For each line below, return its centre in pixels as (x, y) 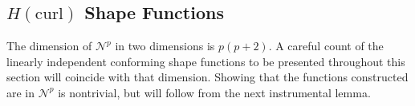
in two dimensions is (165, 46)
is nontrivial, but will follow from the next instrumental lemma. (214, 92)
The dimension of (49, 46)
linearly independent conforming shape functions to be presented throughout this (206, 61)
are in (21, 92)
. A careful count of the (326, 46)
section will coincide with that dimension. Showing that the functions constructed (207, 77)
